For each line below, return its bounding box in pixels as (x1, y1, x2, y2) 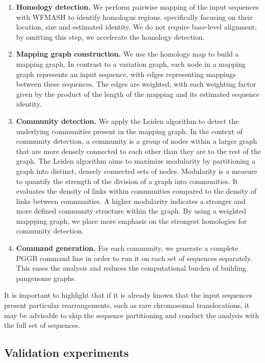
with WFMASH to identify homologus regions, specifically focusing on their (16, 11, 253, 22)
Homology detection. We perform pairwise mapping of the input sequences (16, 2, 259, 12)
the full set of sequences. (4, 320, 81, 330)
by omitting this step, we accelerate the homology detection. (16, 31, 205, 42)
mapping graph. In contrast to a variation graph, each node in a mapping (16, 58, 246, 69)
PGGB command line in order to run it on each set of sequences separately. (16, 252, 252, 263)
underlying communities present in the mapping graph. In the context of (16, 125, 243, 136)
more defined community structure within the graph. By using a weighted (16, 205, 247, 216)
